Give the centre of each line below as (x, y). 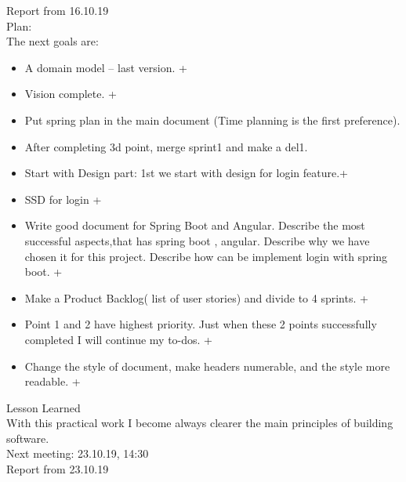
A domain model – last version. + (106, 67)
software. (28, 438)
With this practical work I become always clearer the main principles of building (200, 423)
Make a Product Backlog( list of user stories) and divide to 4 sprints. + (196, 297)
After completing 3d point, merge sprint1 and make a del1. (166, 146)
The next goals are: (53, 41)
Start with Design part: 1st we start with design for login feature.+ (186, 173)
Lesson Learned (43, 407)
